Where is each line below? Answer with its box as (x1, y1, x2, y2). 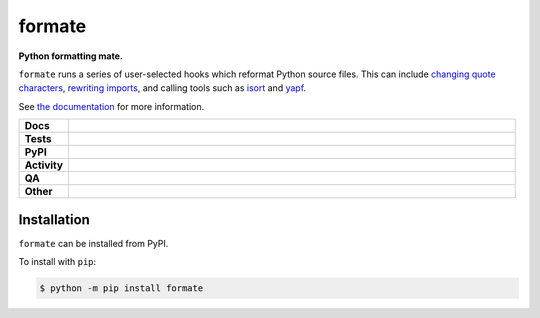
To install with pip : (18, 256, 97, 268)
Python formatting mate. (18, 50, 124, 62)
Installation (18, 211, 90, 228)
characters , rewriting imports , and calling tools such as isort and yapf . (18, 82, 307, 94)
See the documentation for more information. (18, 100, 205, 112)
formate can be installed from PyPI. (18, 237, 169, 249)
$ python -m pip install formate (39, 283, 204, 294)
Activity (24, 158, 64, 172)
